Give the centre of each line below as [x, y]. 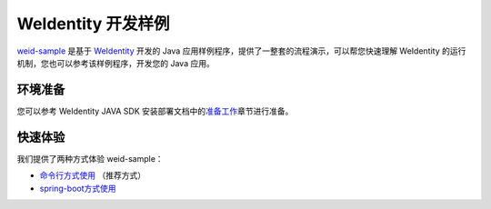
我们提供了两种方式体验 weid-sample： [90, 158]
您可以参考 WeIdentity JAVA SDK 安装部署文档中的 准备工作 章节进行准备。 [155, 111]
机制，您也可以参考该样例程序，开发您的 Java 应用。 [116, 63]
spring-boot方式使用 [78, 188]
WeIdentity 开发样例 [93, 24]
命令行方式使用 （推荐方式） [92, 175]
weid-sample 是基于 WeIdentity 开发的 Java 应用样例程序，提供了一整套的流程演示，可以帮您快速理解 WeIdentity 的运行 [241, 51]
